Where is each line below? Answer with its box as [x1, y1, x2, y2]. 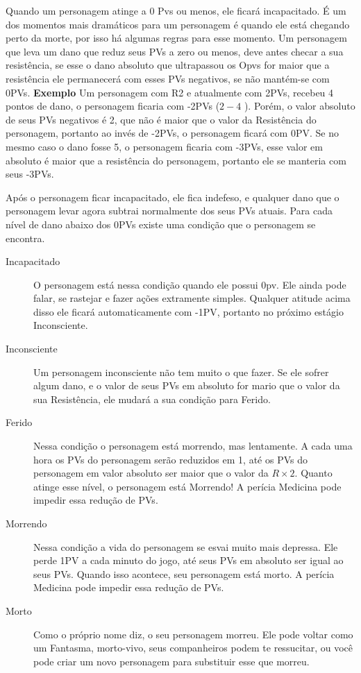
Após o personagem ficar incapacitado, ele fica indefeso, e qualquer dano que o [6, 189, 339, 204]
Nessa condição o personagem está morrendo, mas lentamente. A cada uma [33, 438, 353, 453]
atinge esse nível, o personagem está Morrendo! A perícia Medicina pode [33, 479, 342, 493]
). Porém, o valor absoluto [244, 99, 355, 113]
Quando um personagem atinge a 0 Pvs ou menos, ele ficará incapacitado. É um [6, 3, 346, 17]
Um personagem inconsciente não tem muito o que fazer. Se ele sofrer [33, 364, 329, 379]
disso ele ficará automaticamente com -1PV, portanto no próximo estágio [33, 304, 344, 318]
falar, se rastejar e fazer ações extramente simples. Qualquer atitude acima [33, 291, 351, 305]
